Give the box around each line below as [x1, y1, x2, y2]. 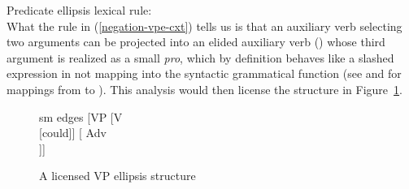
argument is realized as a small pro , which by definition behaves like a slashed [7, 49, 394, 66]
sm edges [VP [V [39, 108, 123, 125]
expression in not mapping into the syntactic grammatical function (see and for [7, 65, 402, 82]
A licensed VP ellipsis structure [39, 167, 196, 184]
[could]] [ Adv [39, 124, 107, 141]
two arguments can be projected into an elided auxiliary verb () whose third [7, 33, 385, 50]
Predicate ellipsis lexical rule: [7, 2, 152, 18]
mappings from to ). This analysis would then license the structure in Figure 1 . [7, 80, 402, 97]
